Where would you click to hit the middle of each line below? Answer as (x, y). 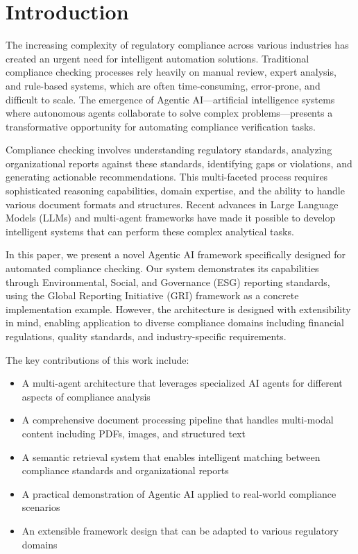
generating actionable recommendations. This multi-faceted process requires (167, 177)
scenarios (41, 507)
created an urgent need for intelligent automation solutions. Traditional (157, 58)
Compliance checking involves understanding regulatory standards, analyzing (169, 150)
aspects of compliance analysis (86, 396)
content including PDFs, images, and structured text (134, 433)
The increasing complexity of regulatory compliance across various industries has (177, 45)
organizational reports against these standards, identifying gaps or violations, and (179, 163)
